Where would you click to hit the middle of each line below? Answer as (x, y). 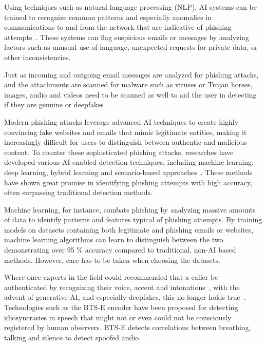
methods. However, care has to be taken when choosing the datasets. (112, 259)
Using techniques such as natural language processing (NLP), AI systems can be (130, 7)
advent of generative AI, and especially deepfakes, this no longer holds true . (125, 297)
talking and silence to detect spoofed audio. (73, 337)
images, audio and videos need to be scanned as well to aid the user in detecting (130, 94)
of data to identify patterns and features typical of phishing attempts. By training (133, 219)
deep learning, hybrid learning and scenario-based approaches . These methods (128, 172)
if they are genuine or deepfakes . (57, 104)
